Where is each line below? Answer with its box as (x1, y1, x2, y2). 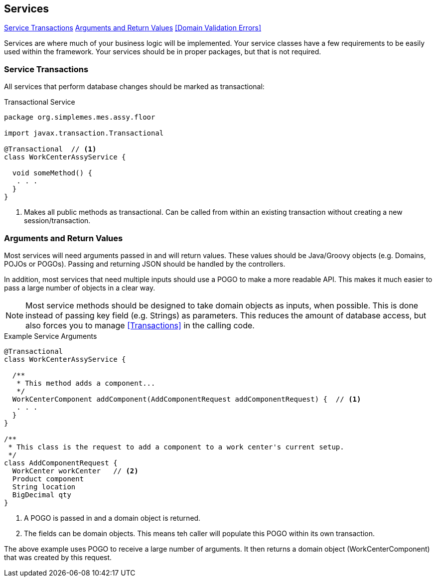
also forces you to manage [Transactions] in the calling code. (25, 320, 255, 330)
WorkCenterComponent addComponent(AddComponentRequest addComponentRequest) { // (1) (12, 395, 361, 403)
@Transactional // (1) (4, 145, 97, 153)
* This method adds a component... (16, 379, 155, 387)
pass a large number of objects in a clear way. (4, 283, 155, 292)
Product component (12, 474, 84, 483)
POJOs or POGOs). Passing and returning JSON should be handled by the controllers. (4, 259, 286, 268)
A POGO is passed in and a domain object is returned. (24, 513, 201, 522)
